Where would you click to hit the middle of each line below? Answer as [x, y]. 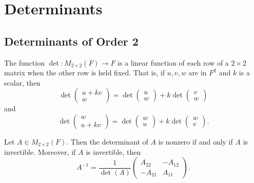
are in [198, 73]
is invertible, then [113, 151]
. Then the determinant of [107, 141]
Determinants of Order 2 [71, 41]
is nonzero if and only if [196, 141]
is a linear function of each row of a [173, 62]
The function [24, 62]
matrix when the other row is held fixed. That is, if [84, 73]
